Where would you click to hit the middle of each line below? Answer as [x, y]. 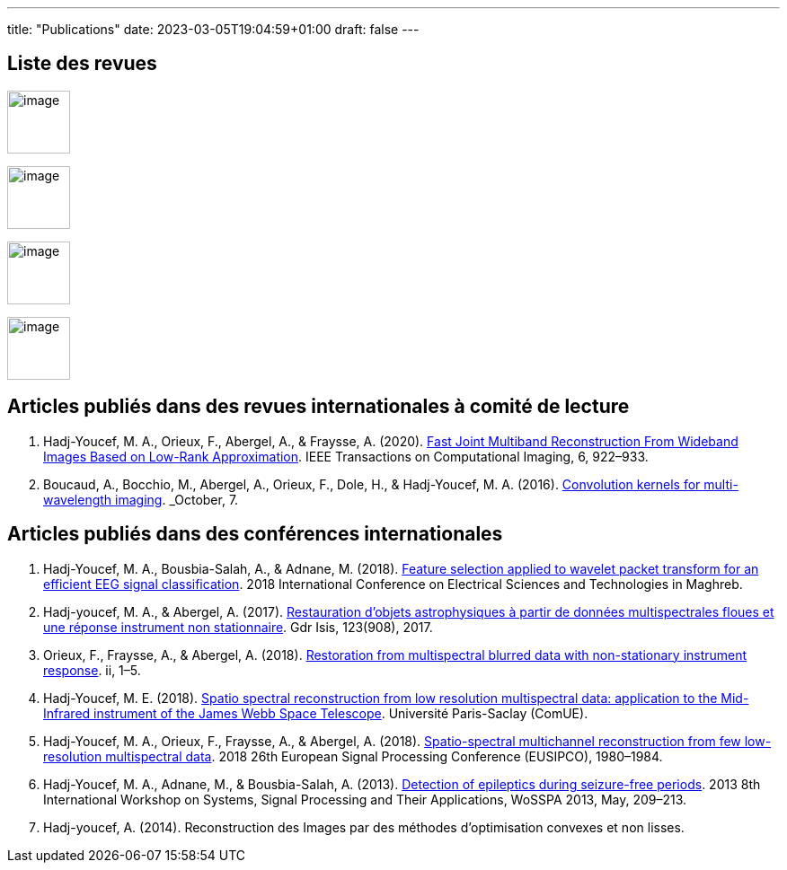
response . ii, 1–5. [92, 670]
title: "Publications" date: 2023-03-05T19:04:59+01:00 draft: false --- [213, 29]
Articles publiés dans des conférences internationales [255, 534]
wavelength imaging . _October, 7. [141, 499]
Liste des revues [82, 64]
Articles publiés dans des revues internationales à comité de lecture [318, 407]
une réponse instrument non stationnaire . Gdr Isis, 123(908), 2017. [238, 627]
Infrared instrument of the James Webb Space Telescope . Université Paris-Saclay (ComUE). [316, 713]
